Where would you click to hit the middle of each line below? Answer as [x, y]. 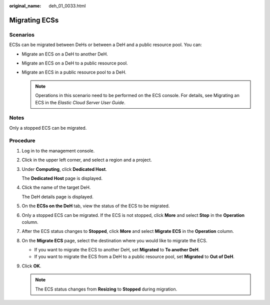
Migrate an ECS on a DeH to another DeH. [65, 54]
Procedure [22, 141]
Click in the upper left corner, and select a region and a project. [87, 160]
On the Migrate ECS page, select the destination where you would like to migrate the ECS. [114, 240]
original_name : [25, 6]
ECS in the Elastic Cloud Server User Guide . [80, 102]
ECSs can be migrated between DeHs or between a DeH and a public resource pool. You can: [105, 45]
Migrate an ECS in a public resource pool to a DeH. [74, 72]
